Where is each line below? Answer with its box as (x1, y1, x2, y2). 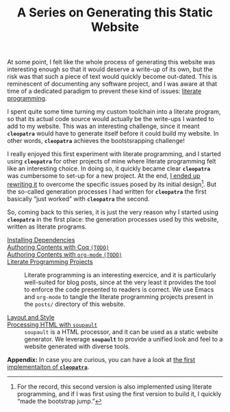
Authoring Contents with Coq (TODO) (7, 243, 110, 251)
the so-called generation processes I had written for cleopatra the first (7, 187, 207, 196)
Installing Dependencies (7, 235, 75, 244)
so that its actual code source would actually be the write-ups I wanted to (7, 115, 214, 123)
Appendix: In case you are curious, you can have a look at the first (7, 355, 196, 363)
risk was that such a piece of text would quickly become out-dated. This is (7, 73, 218, 81)
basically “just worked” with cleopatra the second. (7, 194, 150, 203)
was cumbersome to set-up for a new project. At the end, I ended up (7, 172, 201, 180)
